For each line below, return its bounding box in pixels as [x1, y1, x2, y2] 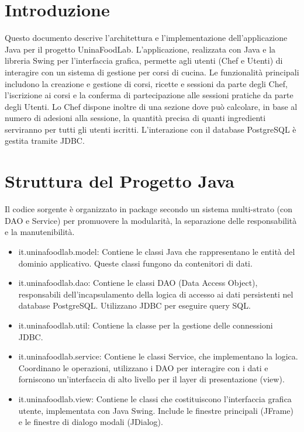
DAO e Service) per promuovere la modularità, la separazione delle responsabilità [5, 214, 297, 226]
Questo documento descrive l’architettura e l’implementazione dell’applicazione [5, 32, 288, 44]
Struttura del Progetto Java [5, 169, 234, 193]
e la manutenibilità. [5, 226, 75, 238]
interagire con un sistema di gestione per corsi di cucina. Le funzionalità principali [5, 65, 299, 78]
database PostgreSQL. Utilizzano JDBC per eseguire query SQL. [18, 299, 251, 312]
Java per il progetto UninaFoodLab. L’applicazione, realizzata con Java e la [5, 43, 276, 55]
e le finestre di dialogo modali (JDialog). [18, 416, 163, 428]
